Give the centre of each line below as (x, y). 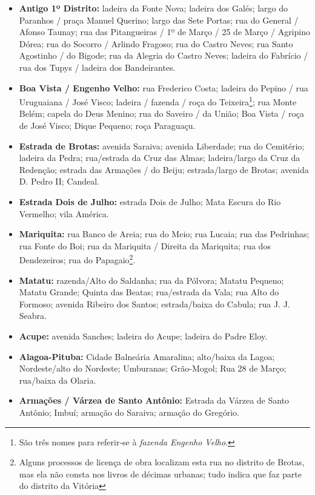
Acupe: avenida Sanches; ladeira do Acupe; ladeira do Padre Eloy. (143, 336)
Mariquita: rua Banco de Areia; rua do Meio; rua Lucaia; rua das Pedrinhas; (164, 234)
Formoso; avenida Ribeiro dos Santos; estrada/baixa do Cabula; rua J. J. (154, 303)
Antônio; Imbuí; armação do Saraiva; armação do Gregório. (129, 412)
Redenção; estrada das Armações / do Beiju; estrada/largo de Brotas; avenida (164, 169)
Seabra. (33, 316)
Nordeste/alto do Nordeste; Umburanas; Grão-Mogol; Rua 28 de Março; (153, 368)
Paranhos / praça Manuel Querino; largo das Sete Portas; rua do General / (159, 20)
